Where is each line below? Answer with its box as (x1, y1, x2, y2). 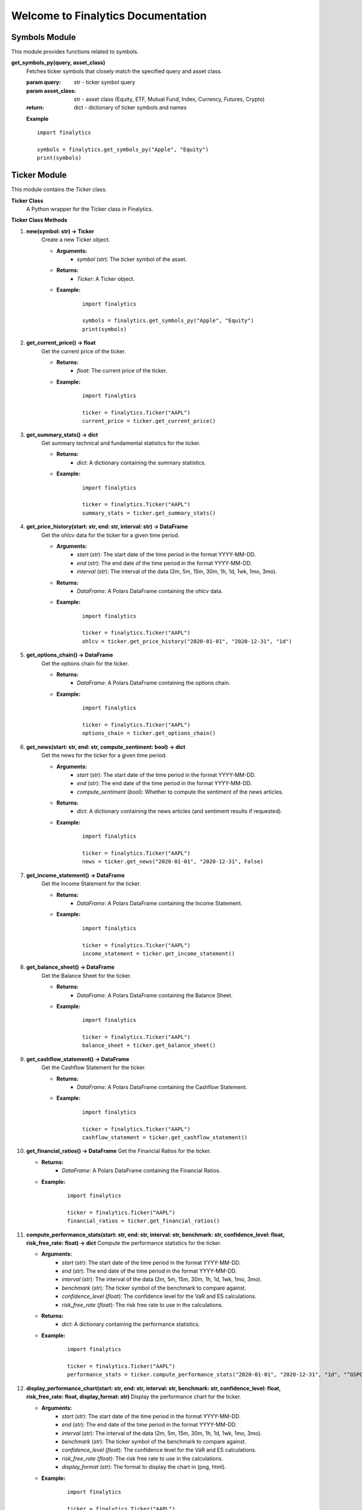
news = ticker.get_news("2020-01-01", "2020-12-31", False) (82, 858, 264, 865)
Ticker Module (11, 170, 67, 181)
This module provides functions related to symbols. (11, 48, 139, 56)
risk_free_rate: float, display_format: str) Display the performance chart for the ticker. (26, 1393, 241, 1401)
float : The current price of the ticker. (77, 367, 168, 374)
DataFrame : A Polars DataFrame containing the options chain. (77, 679, 230, 687)
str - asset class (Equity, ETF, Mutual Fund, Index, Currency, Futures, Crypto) (74, 95, 265, 103)
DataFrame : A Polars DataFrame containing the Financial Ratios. (62, 1167, 221, 1174)
